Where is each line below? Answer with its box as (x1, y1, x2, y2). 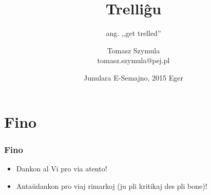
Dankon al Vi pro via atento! (16, 163, 107, 173)
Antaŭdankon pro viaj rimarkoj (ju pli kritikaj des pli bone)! (16, 180, 207, 191)
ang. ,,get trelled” (106, 28, 161, 38)
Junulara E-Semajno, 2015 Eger (84, 72, 183, 83)
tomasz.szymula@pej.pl (97, 55, 170, 66)
